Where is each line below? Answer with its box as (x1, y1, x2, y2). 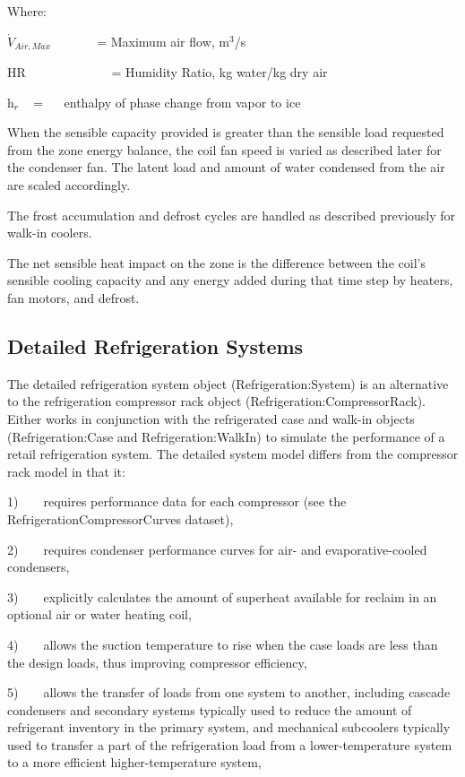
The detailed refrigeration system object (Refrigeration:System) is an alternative (7, 374, 449, 393)
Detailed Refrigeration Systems (7, 332, 304, 359)
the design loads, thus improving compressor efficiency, (7, 652, 307, 671)
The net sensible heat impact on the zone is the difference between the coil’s (7, 253, 426, 272)
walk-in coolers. (7, 223, 92, 242)
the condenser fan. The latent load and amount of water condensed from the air (7, 158, 445, 177)
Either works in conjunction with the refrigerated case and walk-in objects (7, 409, 415, 427)
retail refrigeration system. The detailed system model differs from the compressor (7, 445, 459, 463)
